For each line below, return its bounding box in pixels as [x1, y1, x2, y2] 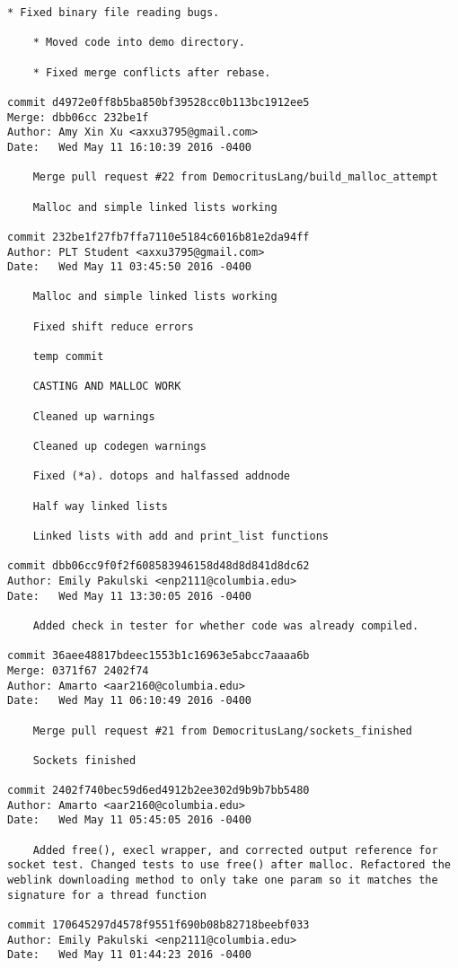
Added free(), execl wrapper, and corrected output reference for [32, 843, 438, 857]
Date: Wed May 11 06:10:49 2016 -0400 [7, 694, 252, 708]
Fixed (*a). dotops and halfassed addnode [32, 470, 290, 483]
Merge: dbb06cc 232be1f [7, 110, 149, 124]
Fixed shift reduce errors [32, 320, 194, 333]
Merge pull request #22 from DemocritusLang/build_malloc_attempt [32, 171, 438, 184]
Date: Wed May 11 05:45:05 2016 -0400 [7, 814, 252, 827]
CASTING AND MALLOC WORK [32, 380, 181, 393]
